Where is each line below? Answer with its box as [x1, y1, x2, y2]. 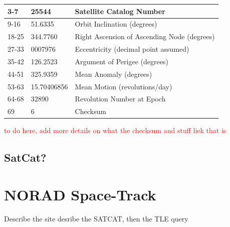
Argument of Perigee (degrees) [75, 56, 168, 66]
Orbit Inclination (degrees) [75, 19, 157, 29]
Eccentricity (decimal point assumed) [75, 44, 189, 54]
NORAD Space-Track [4, 184, 156, 204]
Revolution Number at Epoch [75, 93, 166, 104]
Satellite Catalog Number [75, 6, 165, 16]
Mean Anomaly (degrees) [75, 68, 152, 79]
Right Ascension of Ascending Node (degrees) [75, 31, 215, 42]
